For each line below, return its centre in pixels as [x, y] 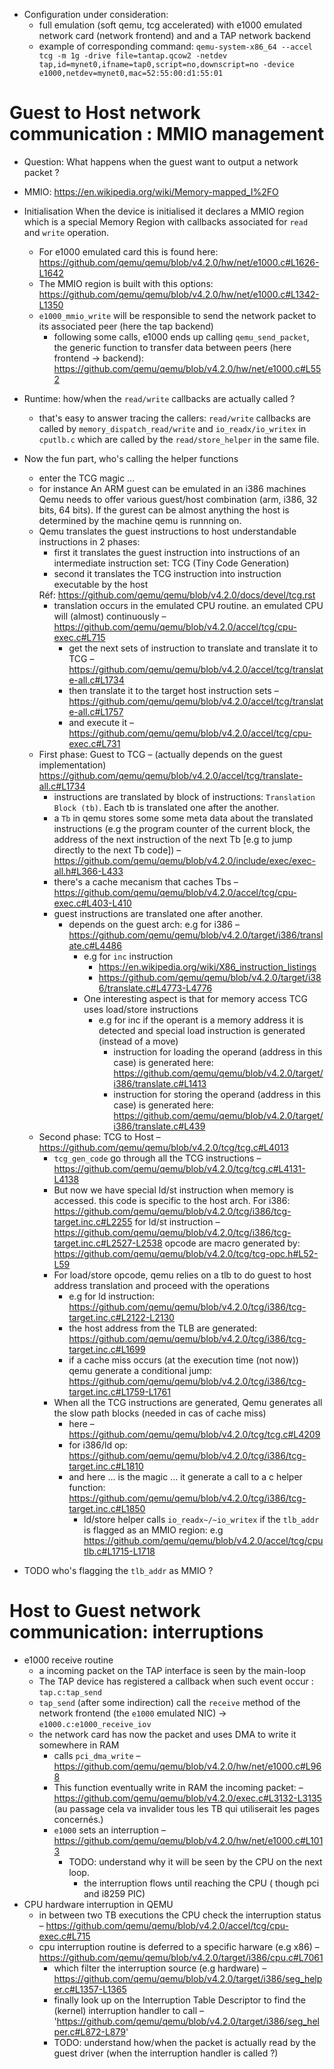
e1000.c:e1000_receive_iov [95, 1724]
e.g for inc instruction [128, 956]
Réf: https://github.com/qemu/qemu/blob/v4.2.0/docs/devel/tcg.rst [177, 595]
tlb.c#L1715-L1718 [119, 1551]
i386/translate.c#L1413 [160, 1083]
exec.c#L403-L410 [92, 903]
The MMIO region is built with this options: [126, 283]
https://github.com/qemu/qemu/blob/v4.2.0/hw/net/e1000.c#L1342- [179, 294]
